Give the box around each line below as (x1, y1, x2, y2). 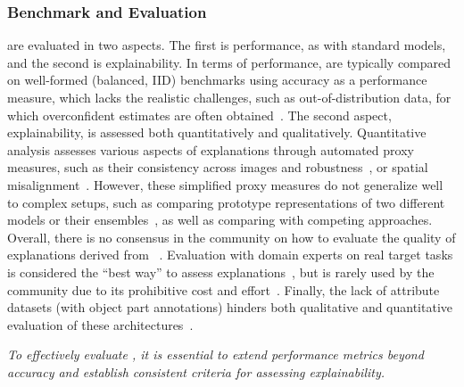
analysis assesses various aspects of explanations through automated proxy (7, 140, 414, 159)
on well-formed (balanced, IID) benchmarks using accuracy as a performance (7, 70, 427, 89)
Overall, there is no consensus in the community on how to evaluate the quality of (7, 227, 456, 246)
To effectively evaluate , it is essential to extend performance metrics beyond (7, 345, 424, 364)
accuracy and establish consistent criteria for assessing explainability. (7, 362, 385, 381)
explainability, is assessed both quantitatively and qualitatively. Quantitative (7, 123, 427, 142)
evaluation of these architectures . (7, 315, 194, 333)
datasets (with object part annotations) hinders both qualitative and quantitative (7, 298, 453, 317)
